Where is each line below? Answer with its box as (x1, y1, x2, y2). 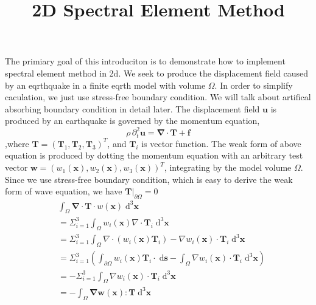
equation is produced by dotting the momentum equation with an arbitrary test (5, 149, 303, 162)
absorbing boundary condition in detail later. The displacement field (5, 102, 260, 115)
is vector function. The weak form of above (141, 137, 301, 149)
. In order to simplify (214, 78, 293, 91)
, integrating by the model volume (164, 161, 292, 174)
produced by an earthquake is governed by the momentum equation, (5, 114, 260, 127)
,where (5, 137, 29, 149)
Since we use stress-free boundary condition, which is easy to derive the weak (5, 173, 293, 185)
